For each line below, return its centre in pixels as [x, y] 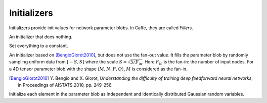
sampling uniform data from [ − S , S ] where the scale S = [68, 62]
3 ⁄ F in [136, 63]
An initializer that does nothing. [41, 37]
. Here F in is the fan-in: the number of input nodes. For [198, 62]
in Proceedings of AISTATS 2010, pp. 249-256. [66, 85]
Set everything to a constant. [39, 46]
